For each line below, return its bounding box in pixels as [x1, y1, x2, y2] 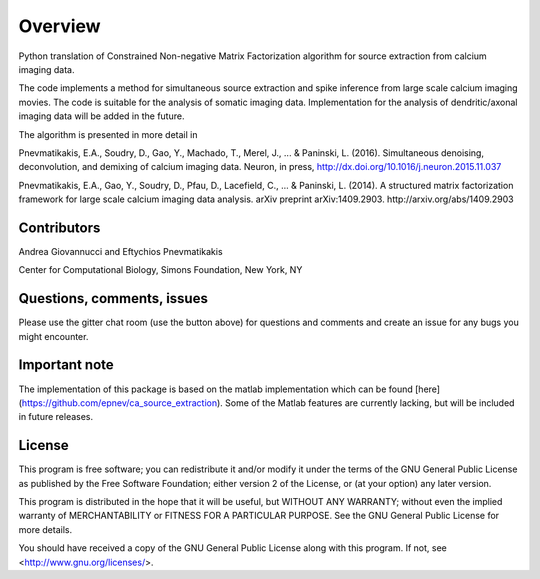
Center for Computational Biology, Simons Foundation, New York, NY [18, 264, 303, 276]
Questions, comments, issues [18, 290, 209, 307]
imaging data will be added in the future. [18, 110, 185, 122]
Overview [18, 15, 101, 37]
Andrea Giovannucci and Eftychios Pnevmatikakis [18, 245, 224, 257]
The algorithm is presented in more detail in [18, 128, 198, 140]
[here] [415, 383, 440, 395]
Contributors [18, 219, 101, 236]
